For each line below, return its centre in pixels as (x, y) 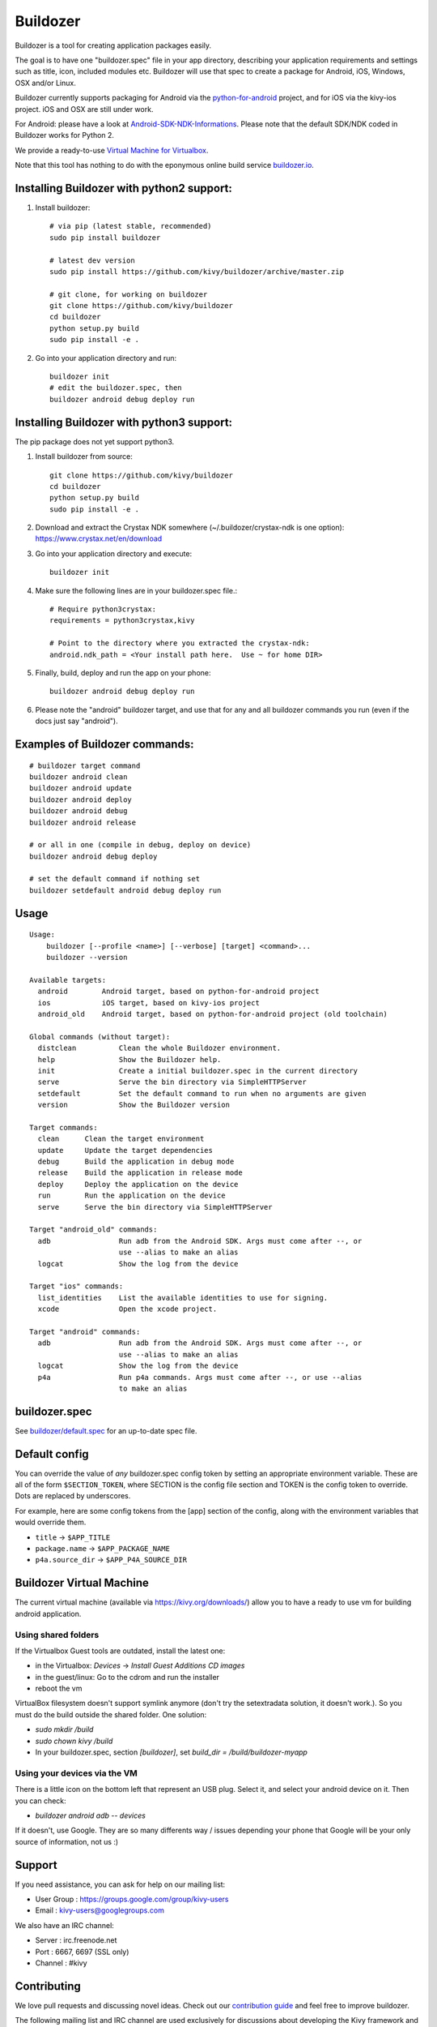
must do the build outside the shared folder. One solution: (111, 1714)
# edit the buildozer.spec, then (116, 388)
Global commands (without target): (100, 1037)
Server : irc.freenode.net (76, 1940)
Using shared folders (57, 1635)
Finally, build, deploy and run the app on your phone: (123, 672)
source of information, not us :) (67, 1841)
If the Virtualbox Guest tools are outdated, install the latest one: (120, 1651)
